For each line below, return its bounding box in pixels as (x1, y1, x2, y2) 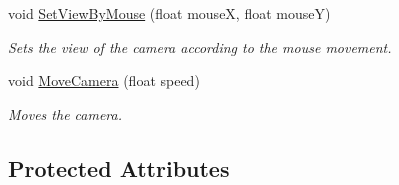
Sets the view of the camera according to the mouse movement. (8, 36, 392, 57)
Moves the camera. (8, 103, 123, 124)
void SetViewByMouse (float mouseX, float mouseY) (8, 3, 331, 23)
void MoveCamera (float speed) (8, 70, 200, 91)
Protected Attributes (8, 152, 230, 183)
